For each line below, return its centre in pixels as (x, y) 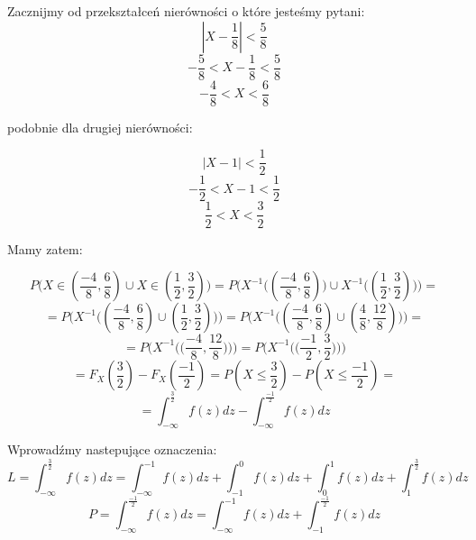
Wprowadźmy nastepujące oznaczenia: (112, 449)
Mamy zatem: (45, 248)
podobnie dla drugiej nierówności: (100, 127)
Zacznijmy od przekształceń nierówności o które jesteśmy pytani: (186, 11)
